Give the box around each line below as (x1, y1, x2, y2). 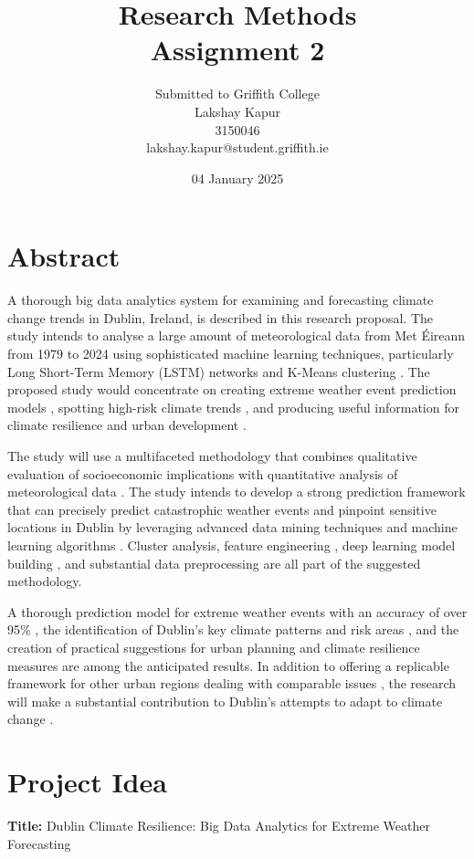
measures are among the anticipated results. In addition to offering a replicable (7, 655, 449, 675)
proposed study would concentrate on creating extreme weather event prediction (7, 380, 457, 399)
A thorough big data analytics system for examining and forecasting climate (7, 290, 434, 309)
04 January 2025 (191, 168, 284, 187)
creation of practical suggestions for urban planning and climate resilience (7, 637, 420, 656)
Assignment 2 (150, 31, 325, 68)
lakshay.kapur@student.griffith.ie (146, 138, 329, 157)
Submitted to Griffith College (155, 84, 320, 103)
